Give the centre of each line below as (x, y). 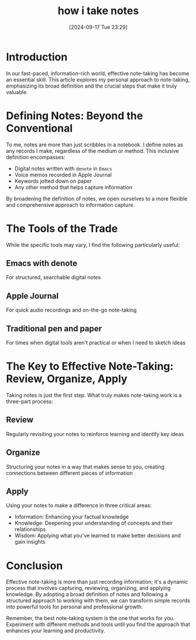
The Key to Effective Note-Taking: (90, 366)
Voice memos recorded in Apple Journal (63, 175)
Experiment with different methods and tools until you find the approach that (98, 625)
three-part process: (30, 401)
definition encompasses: (36, 157)
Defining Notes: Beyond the (75, 115)
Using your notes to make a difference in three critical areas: (79, 505)
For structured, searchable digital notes (54, 277)
